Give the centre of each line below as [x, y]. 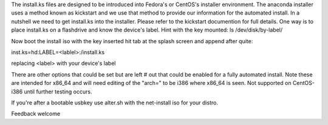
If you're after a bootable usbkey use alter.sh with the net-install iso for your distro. [115, 103]
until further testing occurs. [58, 92]
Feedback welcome [36, 114]
